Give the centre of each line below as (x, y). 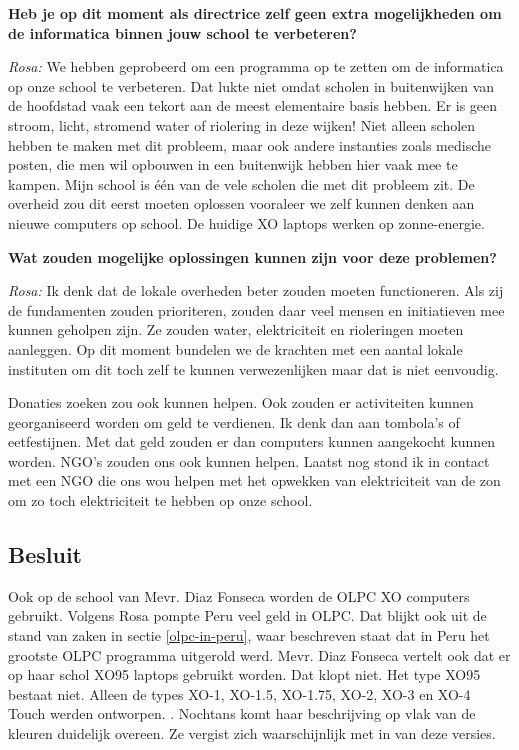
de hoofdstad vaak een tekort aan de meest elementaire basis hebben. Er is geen (253, 105)
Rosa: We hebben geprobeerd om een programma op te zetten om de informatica (256, 66)
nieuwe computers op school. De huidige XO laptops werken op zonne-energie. (246, 222)
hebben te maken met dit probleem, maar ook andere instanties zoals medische (249, 144)
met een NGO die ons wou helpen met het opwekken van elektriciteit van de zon (254, 480)
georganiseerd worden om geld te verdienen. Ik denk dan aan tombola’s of (234, 421)
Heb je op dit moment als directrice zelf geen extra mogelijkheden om (255, 13)
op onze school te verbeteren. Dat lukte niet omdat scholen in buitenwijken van (251, 85)
